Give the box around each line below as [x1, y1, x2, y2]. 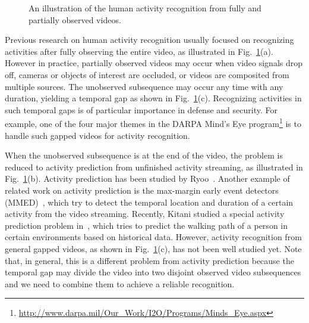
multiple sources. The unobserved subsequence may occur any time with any [5, 80, 283, 92]
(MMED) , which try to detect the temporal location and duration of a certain [5, 195, 294, 208]
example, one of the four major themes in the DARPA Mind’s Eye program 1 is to [5, 116, 301, 129]
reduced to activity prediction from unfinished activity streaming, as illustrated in [5, 160, 303, 173]
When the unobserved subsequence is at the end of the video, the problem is [5, 149, 283, 161]
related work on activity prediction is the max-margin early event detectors [5, 184, 279, 196]
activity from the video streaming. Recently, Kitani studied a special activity [5, 207, 285, 220]
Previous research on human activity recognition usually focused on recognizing [5, 33, 294, 46]
